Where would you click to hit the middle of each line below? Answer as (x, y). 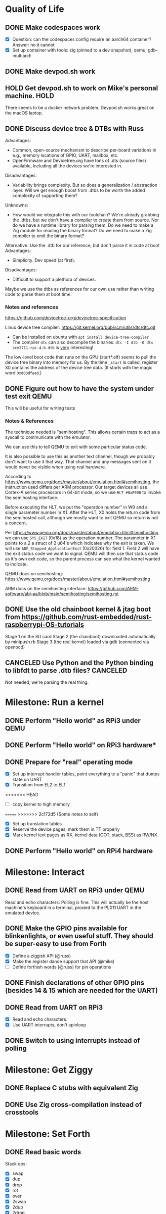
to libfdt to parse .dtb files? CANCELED (66, 670)
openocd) (15, 647)
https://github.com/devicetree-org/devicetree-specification (66, 318)
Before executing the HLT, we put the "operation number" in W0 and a (77, 507)
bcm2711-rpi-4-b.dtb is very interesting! (53, 348)
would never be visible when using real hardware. (56, 467)
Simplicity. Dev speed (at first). (44, 260)
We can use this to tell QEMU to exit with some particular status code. (76, 447)
